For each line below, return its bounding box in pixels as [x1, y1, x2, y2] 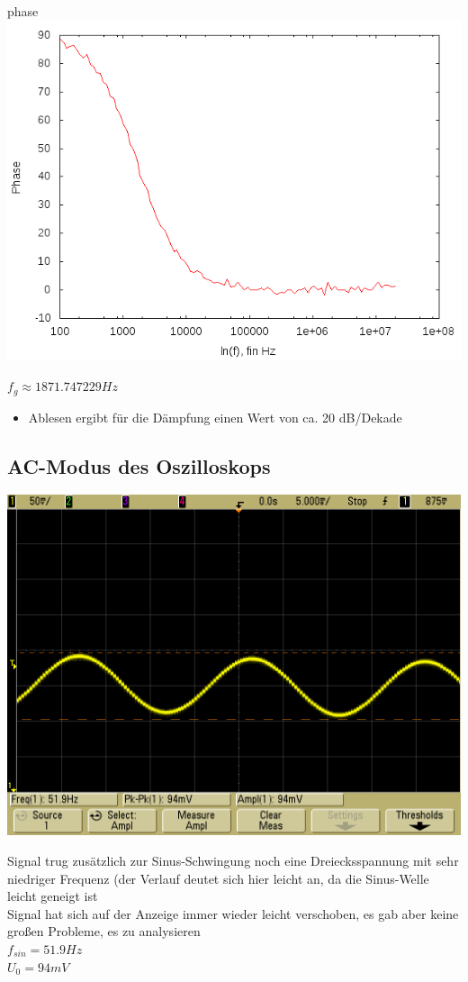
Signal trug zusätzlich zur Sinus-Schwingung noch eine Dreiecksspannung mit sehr [7, 851, 459, 870]
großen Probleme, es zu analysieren [7, 922, 201, 941]
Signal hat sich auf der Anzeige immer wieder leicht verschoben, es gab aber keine [7, 904, 459, 923]
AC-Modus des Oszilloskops [7, 451, 271, 479]
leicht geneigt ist [7, 887, 98, 905]
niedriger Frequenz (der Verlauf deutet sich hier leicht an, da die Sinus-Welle [7, 868, 429, 887]
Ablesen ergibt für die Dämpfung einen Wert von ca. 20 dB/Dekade [28, 407, 402, 426]
